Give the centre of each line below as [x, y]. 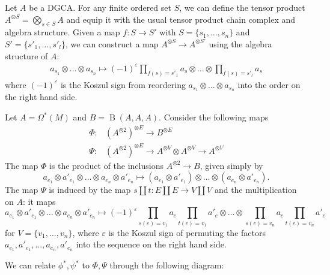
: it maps [39, 201]
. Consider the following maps [214, 117]
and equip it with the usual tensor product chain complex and [181, 19]
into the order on [269, 84]
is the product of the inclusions [106, 165]
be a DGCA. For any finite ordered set [100, 7]
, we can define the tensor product [242, 7]
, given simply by [231, 165]
